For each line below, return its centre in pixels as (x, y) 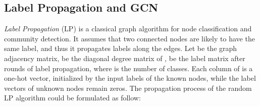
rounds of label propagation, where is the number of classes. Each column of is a (128, 68)
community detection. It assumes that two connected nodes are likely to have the (129, 38)
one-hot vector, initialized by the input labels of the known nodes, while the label (130, 78)
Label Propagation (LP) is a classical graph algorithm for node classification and (128, 29)
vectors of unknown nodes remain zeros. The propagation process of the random (128, 88)
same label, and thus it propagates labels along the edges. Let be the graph (121, 48)
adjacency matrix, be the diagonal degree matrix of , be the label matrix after (125, 58)
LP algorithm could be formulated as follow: (72, 98)
